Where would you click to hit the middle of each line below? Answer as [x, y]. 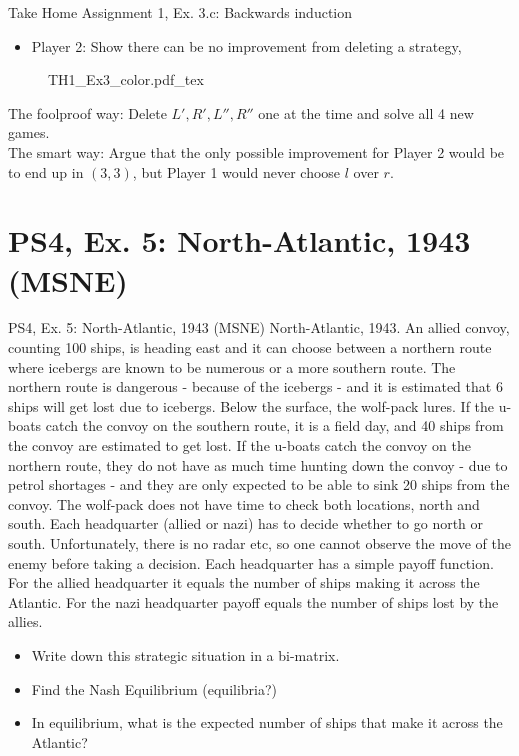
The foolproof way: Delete [87, 112]
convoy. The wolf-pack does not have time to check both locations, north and [244, 503]
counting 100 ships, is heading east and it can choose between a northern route [250, 347]
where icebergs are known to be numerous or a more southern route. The [232, 366]
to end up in [46, 171]
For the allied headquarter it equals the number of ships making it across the [244, 582]
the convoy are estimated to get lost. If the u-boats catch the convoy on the [239, 445]
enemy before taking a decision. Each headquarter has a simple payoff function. [251, 562]
